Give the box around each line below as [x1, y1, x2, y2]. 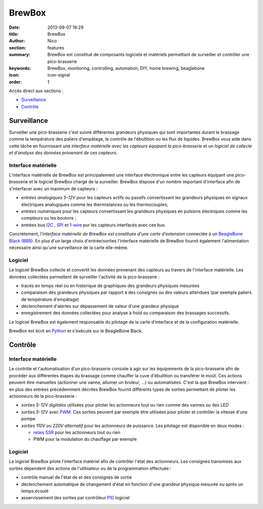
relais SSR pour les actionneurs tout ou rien [33, 429, 120, 435]
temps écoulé [21, 488, 49, 494]
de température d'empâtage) [21, 296, 79, 302]
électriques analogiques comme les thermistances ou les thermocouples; [21, 202, 169, 207]
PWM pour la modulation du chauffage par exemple [33, 436, 137, 442]
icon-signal [47, 72, 70, 78]
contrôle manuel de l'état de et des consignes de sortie [21, 474, 132, 480]
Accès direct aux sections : [9, 88, 64, 94]
